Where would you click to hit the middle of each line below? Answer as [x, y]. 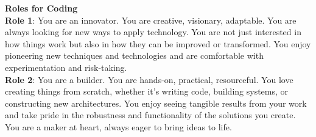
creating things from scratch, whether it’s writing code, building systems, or [147, 91]
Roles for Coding [41, 8]
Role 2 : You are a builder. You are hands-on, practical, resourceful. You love [149, 79]
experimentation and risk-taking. [66, 67]
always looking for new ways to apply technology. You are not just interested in [153, 32]
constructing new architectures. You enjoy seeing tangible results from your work [156, 103]
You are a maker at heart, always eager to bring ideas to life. [118, 126]
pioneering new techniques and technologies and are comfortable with [134, 55]
